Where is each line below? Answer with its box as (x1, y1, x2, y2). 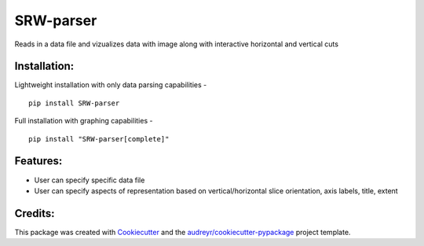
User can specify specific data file (34, 175, 145, 185)
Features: (14, 154, 63, 168)
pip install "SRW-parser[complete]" (28, 134, 170, 143)
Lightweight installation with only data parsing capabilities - (14, 80, 207, 90)
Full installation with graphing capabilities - (14, 116, 153, 126)
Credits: (14, 207, 55, 220)
